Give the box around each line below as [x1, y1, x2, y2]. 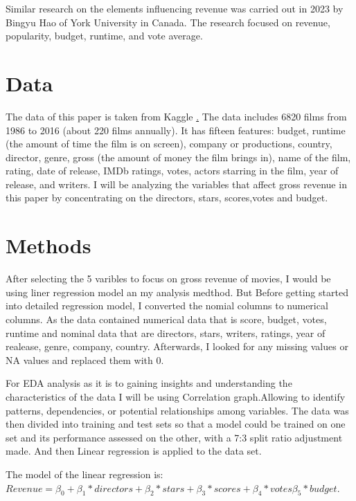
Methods [6, 231, 91, 259]
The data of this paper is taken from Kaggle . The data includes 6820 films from [6, 109, 347, 123]
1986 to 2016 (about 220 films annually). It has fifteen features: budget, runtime [6, 122, 346, 137]
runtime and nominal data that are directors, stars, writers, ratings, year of [6, 325, 326, 340]
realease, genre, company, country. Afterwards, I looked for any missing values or [6, 339, 348, 354]
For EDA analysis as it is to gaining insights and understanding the [6, 376, 292, 390]
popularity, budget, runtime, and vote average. [6, 28, 203, 43]
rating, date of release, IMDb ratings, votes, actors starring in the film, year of [6, 163, 339, 178]
